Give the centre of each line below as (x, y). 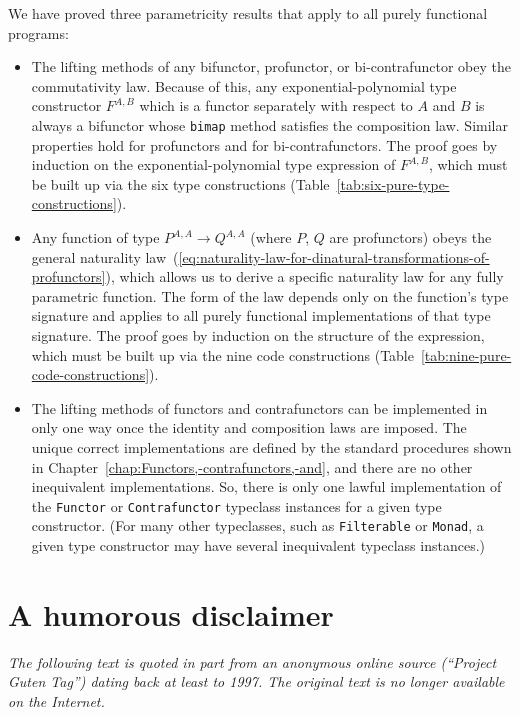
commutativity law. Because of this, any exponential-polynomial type (244, 85)
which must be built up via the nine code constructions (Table (222, 354)
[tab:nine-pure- (466, 354)
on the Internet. (56, 700)
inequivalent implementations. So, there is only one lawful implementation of (266, 486)
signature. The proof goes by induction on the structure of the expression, (258, 334)
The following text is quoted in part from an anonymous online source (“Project (252, 661)
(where (271, 237)
